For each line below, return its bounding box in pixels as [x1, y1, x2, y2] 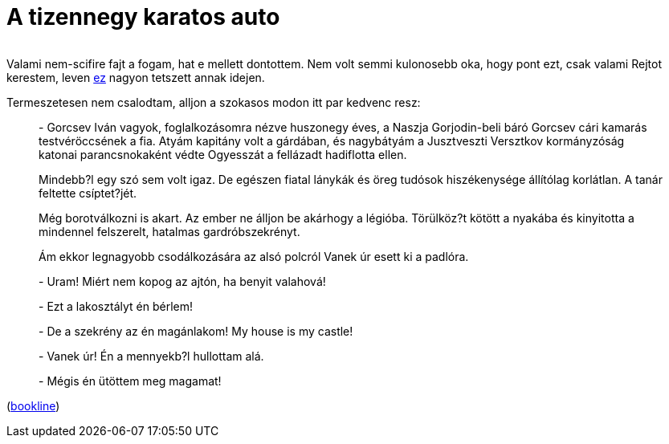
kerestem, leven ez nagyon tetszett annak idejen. [6, 70, 265, 84]
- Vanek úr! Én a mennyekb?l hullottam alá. [39, 348, 264, 363]
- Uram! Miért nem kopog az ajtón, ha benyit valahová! [39, 274, 326, 288]
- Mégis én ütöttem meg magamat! [39, 373, 222, 388]
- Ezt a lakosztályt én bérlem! [39, 299, 193, 313]
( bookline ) [6, 398, 60, 413]
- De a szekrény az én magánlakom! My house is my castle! [39, 324, 353, 338]
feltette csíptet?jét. [39, 185, 137, 200]
